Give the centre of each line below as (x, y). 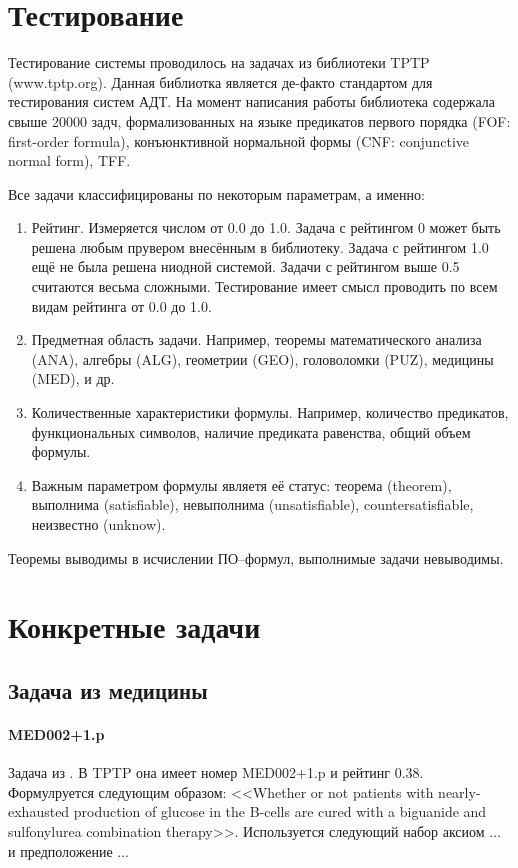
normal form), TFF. (69, 160)
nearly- (459, 791)
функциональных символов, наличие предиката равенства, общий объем (251, 431)
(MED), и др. (73, 378)
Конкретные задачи (134, 626)
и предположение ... (68, 850)
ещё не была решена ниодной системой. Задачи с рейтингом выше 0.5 (245, 266)
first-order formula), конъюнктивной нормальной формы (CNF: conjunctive (239, 140)
